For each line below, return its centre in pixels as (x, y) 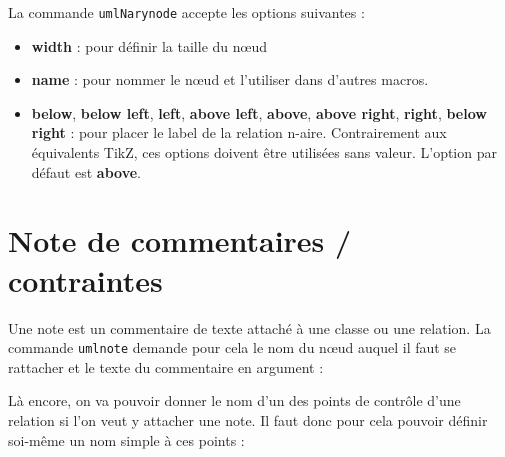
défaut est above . (86, 171)
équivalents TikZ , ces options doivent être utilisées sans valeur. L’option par (264, 152)
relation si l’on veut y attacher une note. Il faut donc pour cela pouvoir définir (248, 419)
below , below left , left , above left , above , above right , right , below (259, 112)
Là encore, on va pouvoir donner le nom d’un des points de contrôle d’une (234, 400)
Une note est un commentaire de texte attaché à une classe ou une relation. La (249, 327)
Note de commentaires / (180, 240)
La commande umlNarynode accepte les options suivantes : (186, 12)
